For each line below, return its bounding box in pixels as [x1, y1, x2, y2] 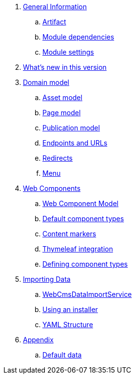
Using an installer [42, 305, 98, 314]
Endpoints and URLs [42, 139, 108, 147]
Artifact [42, 18, 66, 26]
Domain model [23, 78, 70, 86]
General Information [23, 2, 87, 11]
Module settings [42, 48, 94, 56]
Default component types [42, 214, 124, 223]
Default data [42, 351, 82, 359]
